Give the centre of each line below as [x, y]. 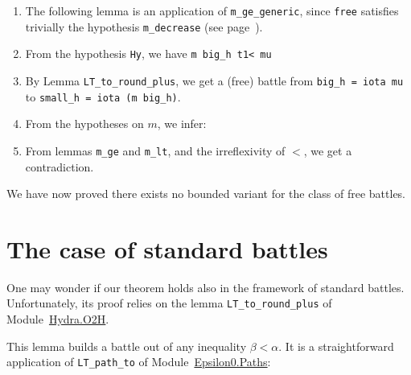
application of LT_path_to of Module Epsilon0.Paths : [139, 362]
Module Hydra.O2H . [58, 319]
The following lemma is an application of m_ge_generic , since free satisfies [212, 10]
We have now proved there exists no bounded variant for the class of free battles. [206, 194]
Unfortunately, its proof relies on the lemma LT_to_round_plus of [169, 303]
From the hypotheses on [84, 124]
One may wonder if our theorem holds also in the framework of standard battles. [205, 287]
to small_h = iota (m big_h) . [103, 96]
